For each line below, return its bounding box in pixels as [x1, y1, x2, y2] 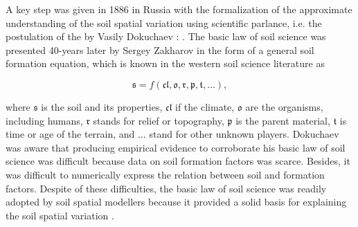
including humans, [6, 113, 83, 127]
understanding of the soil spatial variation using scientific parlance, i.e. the [6, 15, 322, 30]
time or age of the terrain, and [6, 127, 135, 141]
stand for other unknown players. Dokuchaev [149, 127, 339, 141]
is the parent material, [235, 113, 330, 127]
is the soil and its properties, [41, 99, 163, 113]
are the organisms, [245, 99, 323, 113]
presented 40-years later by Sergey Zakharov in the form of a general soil [6, 42, 314, 57]
